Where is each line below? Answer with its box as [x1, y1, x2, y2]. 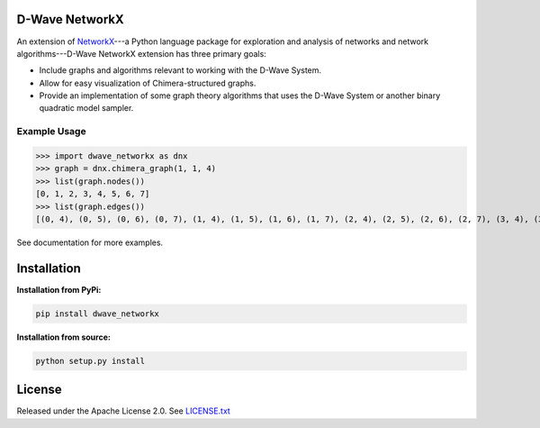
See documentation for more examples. [16, 237, 164, 248]
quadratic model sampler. [39, 103, 134, 114]
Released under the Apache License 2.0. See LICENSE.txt [16, 405, 231, 416]
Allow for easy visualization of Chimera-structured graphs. [39, 77, 256, 88]
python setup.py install [35, 356, 146, 366]
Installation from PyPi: [16, 284, 102, 295]
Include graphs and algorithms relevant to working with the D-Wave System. [39, 65, 322, 76]
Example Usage [16, 125, 86, 138]
